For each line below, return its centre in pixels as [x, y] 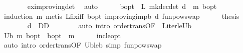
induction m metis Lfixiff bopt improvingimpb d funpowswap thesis [121, 16]
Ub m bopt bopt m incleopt [62, 35]
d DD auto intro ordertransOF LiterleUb [109, 26]
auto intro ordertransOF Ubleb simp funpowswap [83, 45]
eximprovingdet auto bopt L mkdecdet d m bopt [122, 6]
